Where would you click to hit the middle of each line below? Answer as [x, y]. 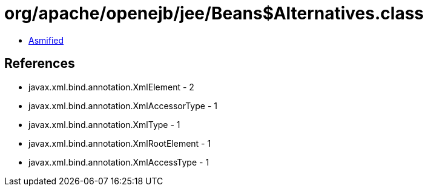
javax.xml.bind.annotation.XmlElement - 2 [111, 87]
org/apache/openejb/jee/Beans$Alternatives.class [214, 13]
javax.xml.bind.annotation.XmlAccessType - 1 [119, 162]
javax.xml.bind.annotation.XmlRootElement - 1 [120, 143]
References [40, 64]
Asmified [46, 40]
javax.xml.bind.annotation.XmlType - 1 [104, 124]
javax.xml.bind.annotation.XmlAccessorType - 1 [123, 106]
